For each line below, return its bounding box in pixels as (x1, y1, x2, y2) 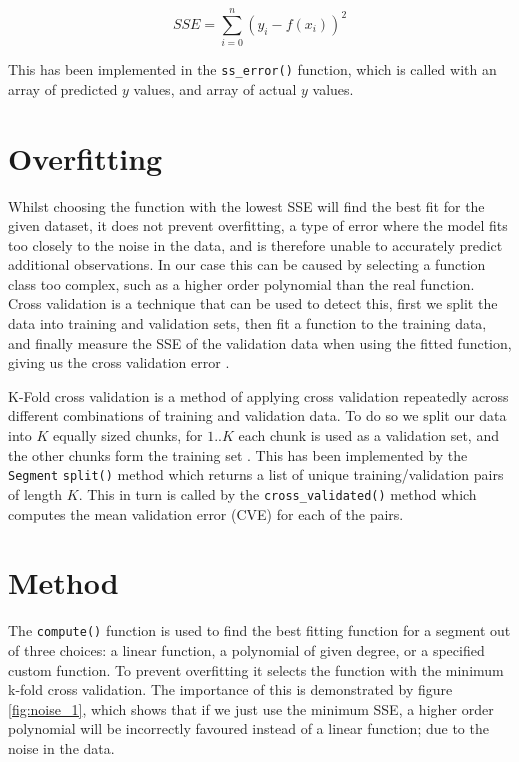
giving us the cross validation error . (8, 352, 230, 373)
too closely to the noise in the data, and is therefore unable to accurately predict (8, 234, 503, 255)
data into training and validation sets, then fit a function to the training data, (8, 313, 487, 334)
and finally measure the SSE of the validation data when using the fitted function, (8, 332, 512, 353)
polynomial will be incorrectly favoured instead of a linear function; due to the (8, 718, 489, 739)
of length (8, 483, 63, 504)
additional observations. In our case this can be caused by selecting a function (8, 254, 486, 275)
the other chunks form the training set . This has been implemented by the (8, 444, 468, 465)
